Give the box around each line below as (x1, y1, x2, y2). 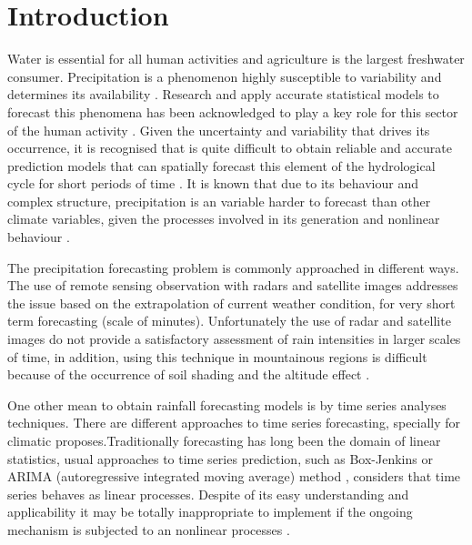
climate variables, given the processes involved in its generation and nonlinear (7, 209, 440, 228)
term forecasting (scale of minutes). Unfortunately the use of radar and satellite (7, 311, 451, 330)
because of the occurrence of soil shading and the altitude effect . (7, 365, 370, 384)
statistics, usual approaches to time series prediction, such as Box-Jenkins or (7, 449, 433, 468)
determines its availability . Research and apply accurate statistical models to (7, 85, 439, 104)
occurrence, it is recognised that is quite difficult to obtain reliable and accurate (7, 138, 452, 157)
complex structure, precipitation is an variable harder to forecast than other (7, 191, 431, 210)
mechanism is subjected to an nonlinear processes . (7, 520, 290, 539)
